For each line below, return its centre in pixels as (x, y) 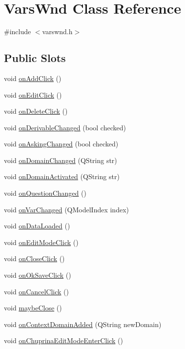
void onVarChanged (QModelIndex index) (66, 209)
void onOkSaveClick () (38, 275)
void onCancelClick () (37, 291)
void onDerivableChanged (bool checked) (65, 127)
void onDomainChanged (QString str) (61, 160)
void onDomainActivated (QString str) (62, 176)
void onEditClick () (33, 94)
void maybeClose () (33, 308)
